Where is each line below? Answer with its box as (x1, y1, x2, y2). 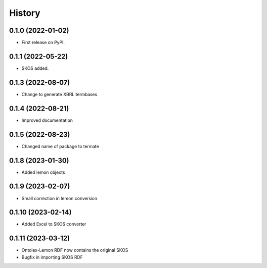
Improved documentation (21, 117, 73, 123)
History (9, 7, 41, 18)
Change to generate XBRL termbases (21, 91, 97, 97)
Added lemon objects (21, 169, 65, 175)
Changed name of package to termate (21, 143, 99, 149)
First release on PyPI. (21, 40, 65, 46)
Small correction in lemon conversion (21, 195, 97, 201)
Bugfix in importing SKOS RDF (21, 254, 83, 260)
